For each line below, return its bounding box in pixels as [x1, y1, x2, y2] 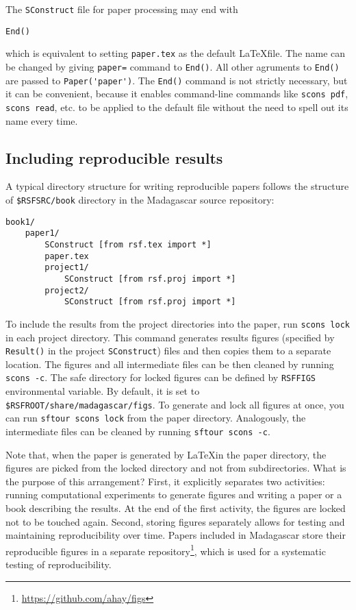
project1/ [44, 263, 89, 273]
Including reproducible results [5, 147, 223, 168]
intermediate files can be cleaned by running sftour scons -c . [5, 424, 270, 438]
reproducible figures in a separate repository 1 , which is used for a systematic [5, 541, 326, 558]
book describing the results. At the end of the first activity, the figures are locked [5, 500, 346, 515]
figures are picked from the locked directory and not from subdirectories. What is [5, 461, 346, 475]
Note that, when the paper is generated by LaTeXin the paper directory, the [5, 447, 327, 461]
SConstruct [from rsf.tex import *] [44, 239, 212, 249]
